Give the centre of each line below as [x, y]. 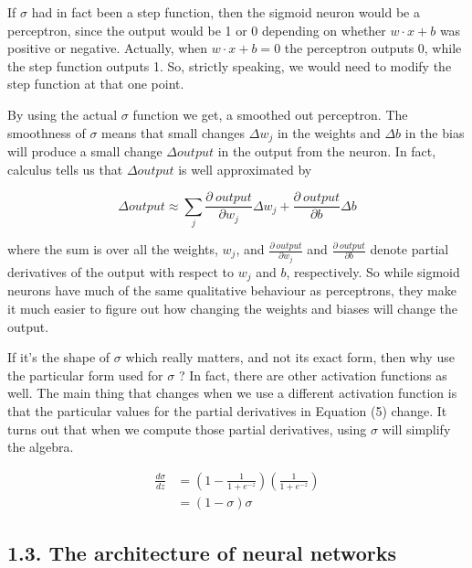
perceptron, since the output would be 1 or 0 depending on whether [197, 30]
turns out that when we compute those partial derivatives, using [187, 429]
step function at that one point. [96, 84]
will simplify [416, 429]
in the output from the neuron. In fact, [327, 151]
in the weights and [329, 132]
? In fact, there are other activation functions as [313, 375]
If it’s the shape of [59, 357]
